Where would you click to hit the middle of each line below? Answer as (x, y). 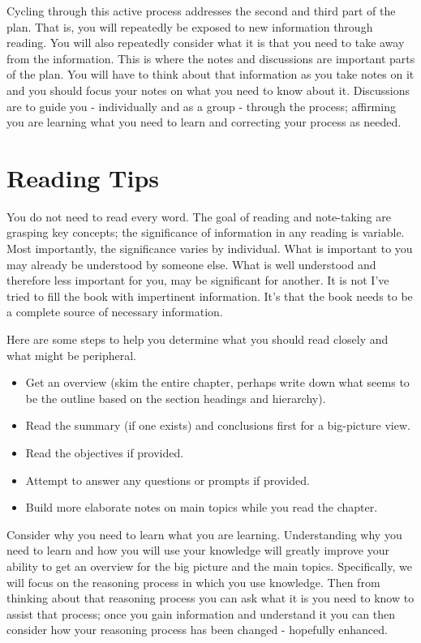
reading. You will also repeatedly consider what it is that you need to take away (206, 43)
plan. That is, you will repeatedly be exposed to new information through (190, 26)
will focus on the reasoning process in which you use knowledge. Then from (193, 582)
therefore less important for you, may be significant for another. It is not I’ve (198, 280)
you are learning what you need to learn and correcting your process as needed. (204, 122)
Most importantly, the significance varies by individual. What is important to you (210, 249)
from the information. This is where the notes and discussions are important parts (211, 58)
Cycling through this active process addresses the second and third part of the (201, 11)
